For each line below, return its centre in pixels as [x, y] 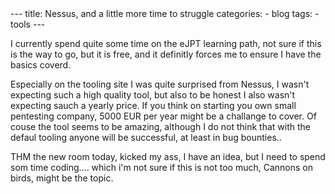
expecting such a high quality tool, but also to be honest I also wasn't [153, 95]
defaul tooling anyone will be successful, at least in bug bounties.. [146, 137]
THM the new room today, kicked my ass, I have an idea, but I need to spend [168, 156]
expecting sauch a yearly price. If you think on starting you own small [153, 105]
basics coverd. [41, 65]
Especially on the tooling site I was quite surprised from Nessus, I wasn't [160, 84]
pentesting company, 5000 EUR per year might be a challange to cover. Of [163, 116]
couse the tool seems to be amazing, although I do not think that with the [160, 126]
